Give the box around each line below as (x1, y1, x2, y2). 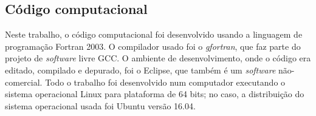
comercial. (5, 75, 43, 88)
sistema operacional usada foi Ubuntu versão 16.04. (5, 99, 196, 112)
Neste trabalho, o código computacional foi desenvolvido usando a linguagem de (5, 28, 303, 41)
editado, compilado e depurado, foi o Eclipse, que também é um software (5, 63, 276, 76)
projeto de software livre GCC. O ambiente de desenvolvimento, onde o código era (5, 52, 311, 64)
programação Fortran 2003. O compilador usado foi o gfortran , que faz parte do (5, 39, 301, 52)
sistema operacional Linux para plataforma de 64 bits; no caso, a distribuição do (5, 87, 304, 100)
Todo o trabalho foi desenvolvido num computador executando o (45, 75, 286, 88)
